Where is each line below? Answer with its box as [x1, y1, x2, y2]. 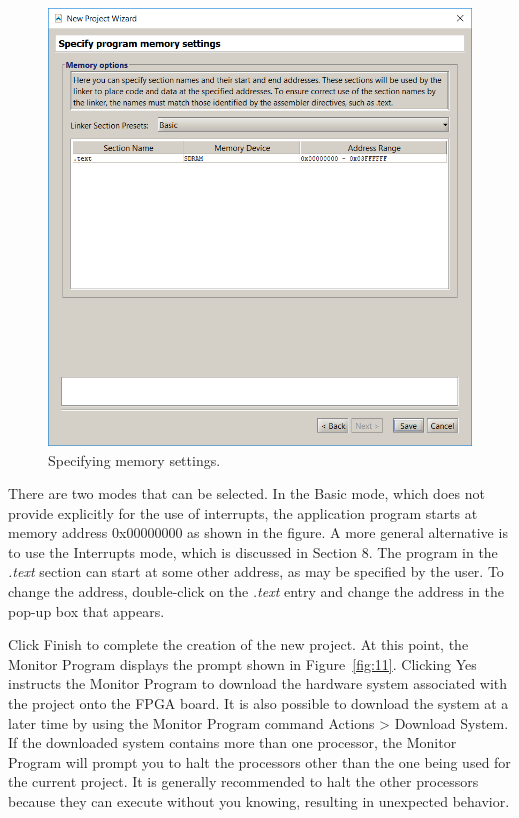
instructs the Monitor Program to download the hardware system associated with [8, 673, 508, 694]
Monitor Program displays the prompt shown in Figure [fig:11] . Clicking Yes [8, 653, 477, 674]
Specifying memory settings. [48, 449, 221, 470]
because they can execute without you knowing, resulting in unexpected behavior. [8, 791, 510, 811]
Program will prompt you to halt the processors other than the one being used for [8, 751, 511, 772]
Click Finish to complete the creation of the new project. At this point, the [8, 634, 469, 655]
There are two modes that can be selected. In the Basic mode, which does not [8, 483, 485, 504]
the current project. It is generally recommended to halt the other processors [8, 771, 479, 792]
